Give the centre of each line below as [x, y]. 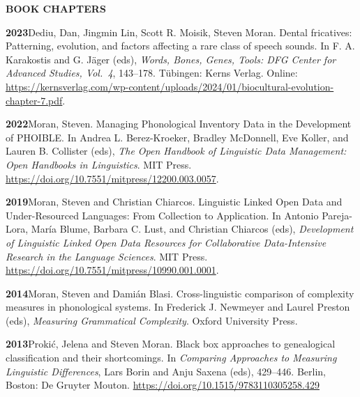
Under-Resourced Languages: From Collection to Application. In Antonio [162, 215]
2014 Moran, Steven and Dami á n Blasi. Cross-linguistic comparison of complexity [180, 293]
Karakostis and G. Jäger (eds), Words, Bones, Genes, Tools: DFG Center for [171, 59]
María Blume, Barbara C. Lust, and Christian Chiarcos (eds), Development [192, 229]
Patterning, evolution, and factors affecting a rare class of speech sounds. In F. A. [180, 46]
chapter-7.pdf [34, 100]
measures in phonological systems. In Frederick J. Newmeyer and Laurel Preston [178, 307]
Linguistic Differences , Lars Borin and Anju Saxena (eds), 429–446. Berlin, [166, 371]
